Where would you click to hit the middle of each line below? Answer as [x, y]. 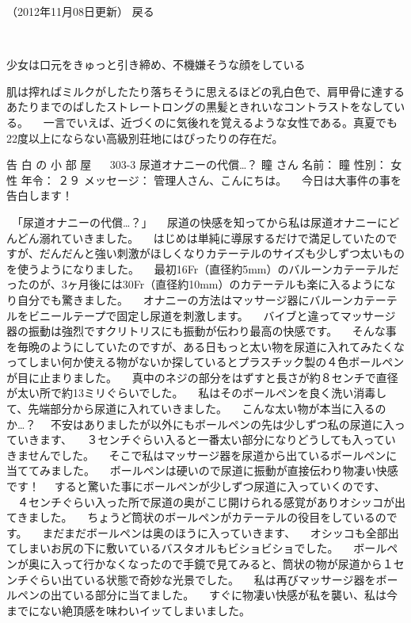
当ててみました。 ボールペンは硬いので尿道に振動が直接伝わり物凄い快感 [202, 470]
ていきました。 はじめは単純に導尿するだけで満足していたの [224, 237]
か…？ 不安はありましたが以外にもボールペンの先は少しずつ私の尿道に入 [200, 424]
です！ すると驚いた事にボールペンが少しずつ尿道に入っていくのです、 [196, 486]
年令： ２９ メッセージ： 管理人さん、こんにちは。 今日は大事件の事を [211, 180]
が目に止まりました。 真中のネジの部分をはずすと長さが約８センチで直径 [202, 377]
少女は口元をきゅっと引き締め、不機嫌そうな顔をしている [156, 65]
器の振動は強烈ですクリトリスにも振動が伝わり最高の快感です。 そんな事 [202, 331]
